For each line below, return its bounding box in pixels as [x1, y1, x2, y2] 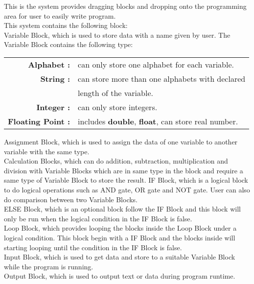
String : [40, 72, 70, 84]
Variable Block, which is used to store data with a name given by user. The [4, 29, 231, 40]
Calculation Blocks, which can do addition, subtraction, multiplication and [4, 156, 228, 166]
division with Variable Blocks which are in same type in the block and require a [4, 165, 243, 175]
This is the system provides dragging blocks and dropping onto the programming [4, 1, 247, 11]
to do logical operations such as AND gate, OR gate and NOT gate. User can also [4, 184, 250, 194]
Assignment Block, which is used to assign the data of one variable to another [4, 136, 238, 146]
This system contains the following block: [4, 20, 128, 30]
